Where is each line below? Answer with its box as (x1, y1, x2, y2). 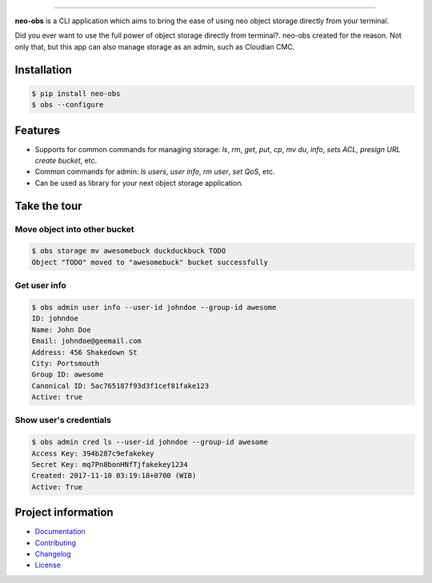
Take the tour (14, 199, 83, 212)
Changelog (34, 549, 71, 559)
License (34, 561, 62, 570)
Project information (14, 505, 114, 520)
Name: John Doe (31, 325, 91, 334)
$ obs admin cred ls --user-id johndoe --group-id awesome (31, 437, 268, 447)
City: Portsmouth (31, 359, 100, 368)
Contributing (34, 537, 76, 548)
